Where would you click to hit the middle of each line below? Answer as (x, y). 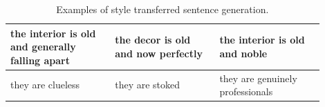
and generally (43, 47)
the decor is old (153, 40)
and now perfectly (159, 53)
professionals (246, 91)
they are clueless (45, 85)
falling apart (40, 60)
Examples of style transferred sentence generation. (162, 9)
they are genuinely (258, 78)
